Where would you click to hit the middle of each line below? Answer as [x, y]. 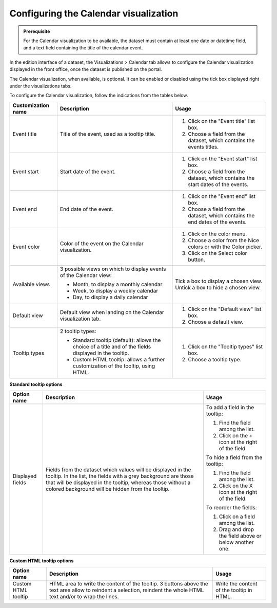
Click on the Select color [217, 253]
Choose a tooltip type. [215, 359]
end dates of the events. [217, 222]
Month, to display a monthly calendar [117, 284]
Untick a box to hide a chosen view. [218, 287]
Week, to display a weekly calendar [115, 290]
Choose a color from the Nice [223, 240]
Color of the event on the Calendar [102, 243]
